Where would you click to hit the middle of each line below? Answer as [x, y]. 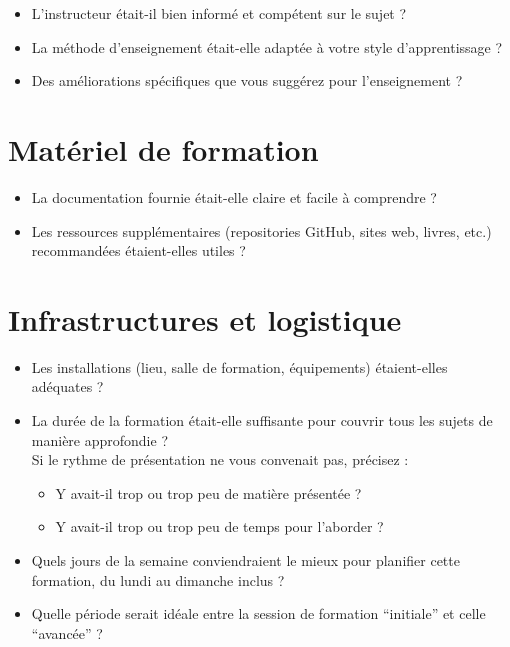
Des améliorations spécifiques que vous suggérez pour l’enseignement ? [247, 80]
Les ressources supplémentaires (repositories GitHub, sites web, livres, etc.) [261, 230]
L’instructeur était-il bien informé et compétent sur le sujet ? [219, 13]
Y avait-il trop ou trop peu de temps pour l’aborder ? [219, 526]
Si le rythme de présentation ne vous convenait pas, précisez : [220, 459]
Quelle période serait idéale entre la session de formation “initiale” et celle [258, 613]
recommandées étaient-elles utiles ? [138, 250]
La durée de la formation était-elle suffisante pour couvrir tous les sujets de [262, 420]
